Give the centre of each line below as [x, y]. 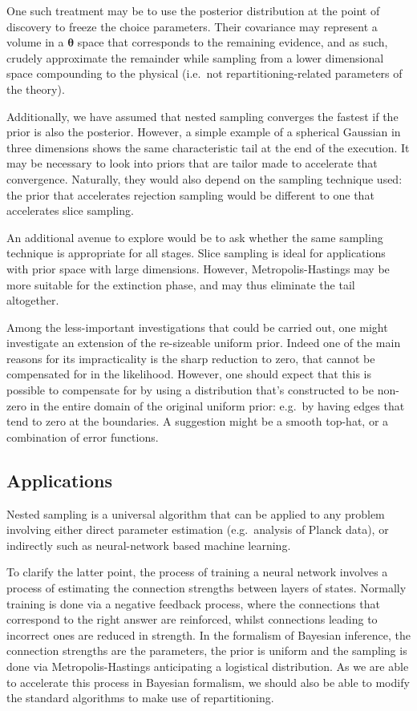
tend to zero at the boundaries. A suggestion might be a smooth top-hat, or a [198, 421]
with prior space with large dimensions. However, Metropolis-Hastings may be [198, 268]
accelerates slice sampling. [70, 210]
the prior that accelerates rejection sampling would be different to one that [190, 194]
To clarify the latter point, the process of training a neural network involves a [197, 572]
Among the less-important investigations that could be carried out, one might [197, 327]
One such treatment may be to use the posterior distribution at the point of [193, 10]
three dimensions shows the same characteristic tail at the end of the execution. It [208, 147]
